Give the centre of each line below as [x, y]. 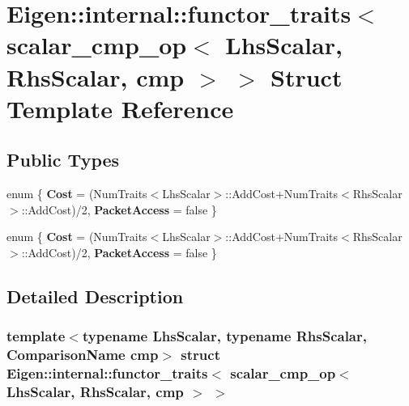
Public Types [63, 160]
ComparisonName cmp [83, 355]
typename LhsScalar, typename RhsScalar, [224, 336]
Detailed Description [95, 296]
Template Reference [120, 108]
